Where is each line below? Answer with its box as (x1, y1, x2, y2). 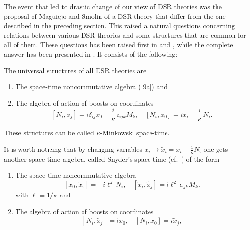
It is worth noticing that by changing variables (4, 144, 142, 154)
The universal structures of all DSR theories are (4, 65, 147, 75)
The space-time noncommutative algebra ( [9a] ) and (15, 82, 167, 92)
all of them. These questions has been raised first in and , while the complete (4, 39, 233, 49)
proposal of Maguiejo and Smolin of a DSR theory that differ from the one (4, 11, 226, 21)
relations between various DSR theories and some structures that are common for (4, 30, 246, 40)
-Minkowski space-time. (100, 128, 170, 138)
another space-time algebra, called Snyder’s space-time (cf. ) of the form (4, 153, 220, 164)
